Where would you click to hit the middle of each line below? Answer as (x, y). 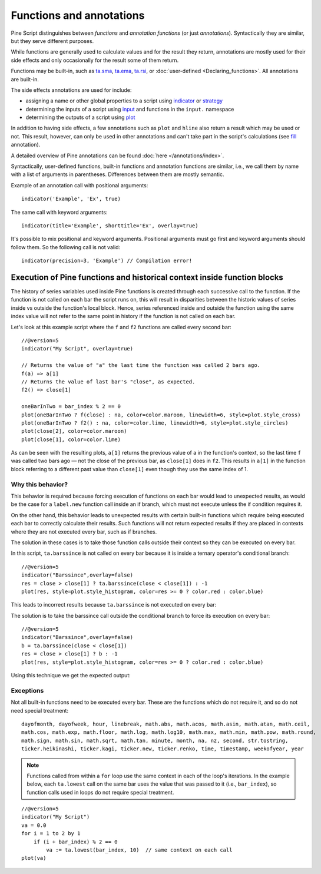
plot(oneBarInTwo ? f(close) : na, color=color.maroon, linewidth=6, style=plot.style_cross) (161, 415)
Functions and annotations (78, 15)
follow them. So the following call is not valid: (66, 247)
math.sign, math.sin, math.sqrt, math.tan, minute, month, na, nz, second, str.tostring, (155, 740)
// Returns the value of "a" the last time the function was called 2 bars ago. (141, 365)
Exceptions (27, 690)
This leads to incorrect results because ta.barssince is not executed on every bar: (114, 605)
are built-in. (25, 79)
